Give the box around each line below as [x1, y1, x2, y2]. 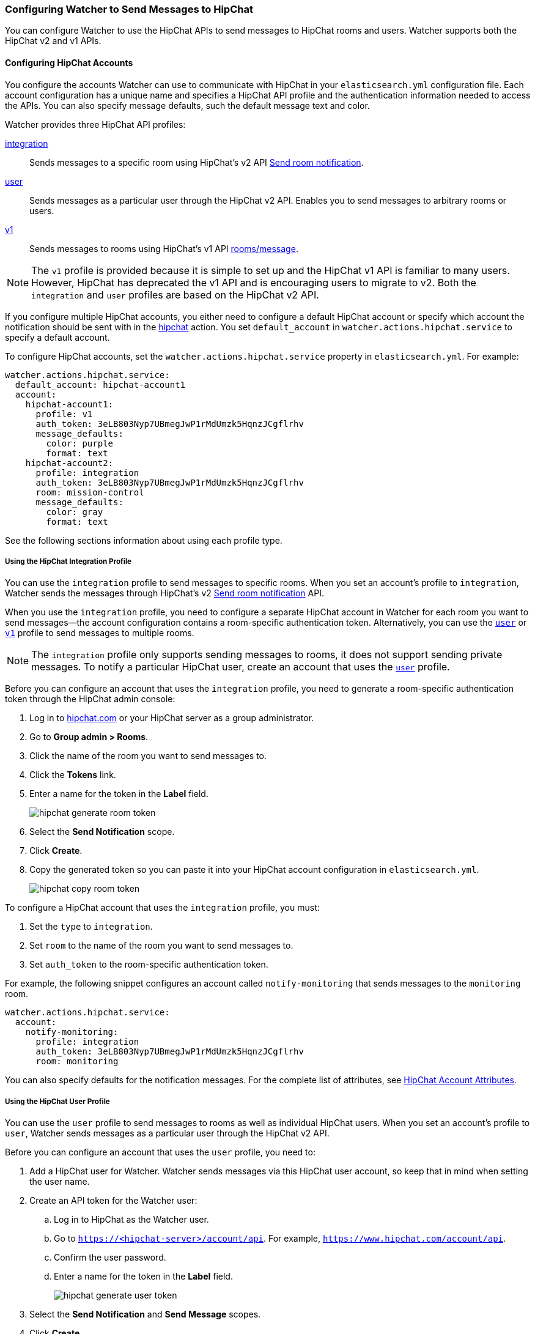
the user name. [29, 1176, 90, 1187]
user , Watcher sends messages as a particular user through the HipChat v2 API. [5, 1128, 330, 1139]
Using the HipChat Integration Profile [5, 557, 132, 566]
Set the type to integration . [29, 921, 153, 932]
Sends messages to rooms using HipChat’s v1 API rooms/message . [29, 243, 298, 254]
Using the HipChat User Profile [5, 1097, 110, 1106]
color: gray [46, 506, 103, 517]
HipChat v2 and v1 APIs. [5, 35, 101, 46]
